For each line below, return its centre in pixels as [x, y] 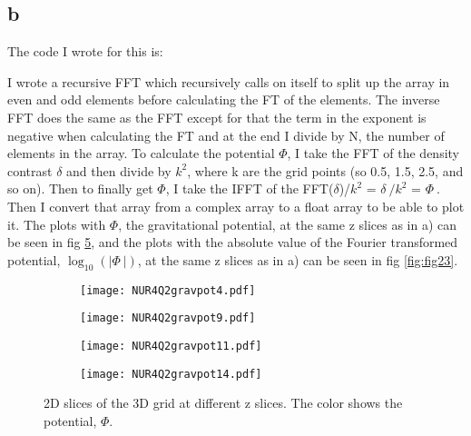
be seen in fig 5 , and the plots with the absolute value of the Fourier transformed [233, 242]
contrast [30, 170]
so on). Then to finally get [80, 188]
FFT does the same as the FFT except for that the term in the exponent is [217, 117]
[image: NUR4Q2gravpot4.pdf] [168, 290]
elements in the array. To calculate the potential [141, 153]
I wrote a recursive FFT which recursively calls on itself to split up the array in [229, 81]
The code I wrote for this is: [85, 51]
